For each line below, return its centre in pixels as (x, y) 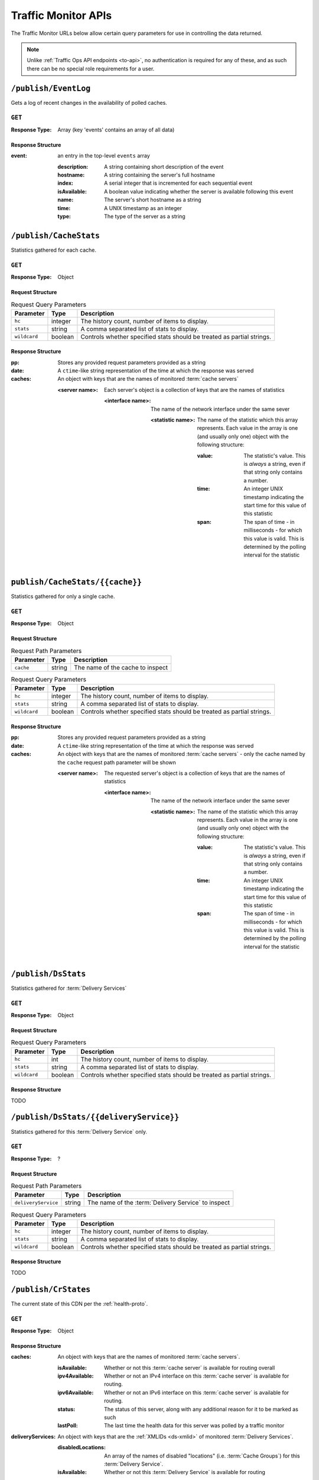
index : (66, 183)
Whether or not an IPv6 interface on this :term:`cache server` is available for (197, 1392)
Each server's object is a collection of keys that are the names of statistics (194, 390)
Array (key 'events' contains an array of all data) (116, 130)
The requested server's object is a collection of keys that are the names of (195, 773)
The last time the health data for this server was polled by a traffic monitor (194, 1426)
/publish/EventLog (51, 88)
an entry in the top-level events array (104, 156)
